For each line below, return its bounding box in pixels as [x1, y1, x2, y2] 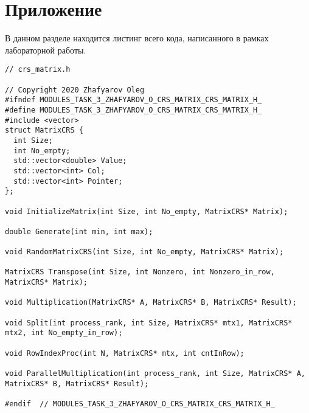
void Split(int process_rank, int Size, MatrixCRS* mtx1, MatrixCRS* [5, 318, 293, 327]
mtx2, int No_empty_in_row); [5, 328, 123, 338]
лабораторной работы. [5, 43, 86, 56]
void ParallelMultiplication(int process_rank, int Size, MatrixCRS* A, [5, 369, 305, 378]
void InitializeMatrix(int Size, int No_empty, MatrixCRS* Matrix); [5, 207, 288, 216]
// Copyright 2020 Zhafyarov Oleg [5, 85, 145, 94]
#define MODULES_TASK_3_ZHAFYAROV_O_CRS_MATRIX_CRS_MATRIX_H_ [5, 105, 262, 114]
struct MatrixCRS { [5, 126, 83, 135]
